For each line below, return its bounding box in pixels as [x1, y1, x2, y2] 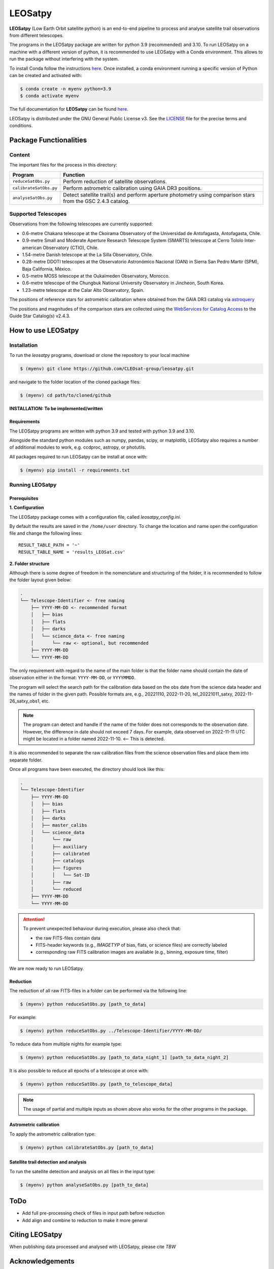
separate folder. [9, 757, 43, 763]
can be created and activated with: [9, 72, 82, 78]
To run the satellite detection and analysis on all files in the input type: [9, 1168, 156, 1175]
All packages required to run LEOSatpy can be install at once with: [9, 453, 148, 459]
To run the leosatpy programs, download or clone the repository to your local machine [9, 352, 190, 358]
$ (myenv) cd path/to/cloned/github [20, 392, 112, 398]
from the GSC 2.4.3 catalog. [63, 197, 130, 205]
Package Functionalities [9, 136, 87, 144]
